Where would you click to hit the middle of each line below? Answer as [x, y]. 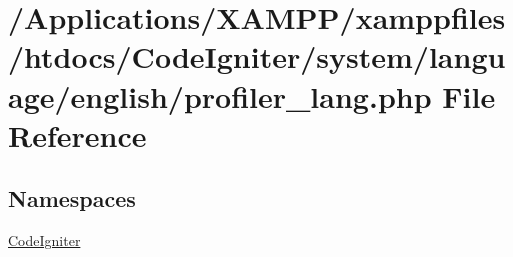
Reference [77, 134]
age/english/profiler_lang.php [220, 95]
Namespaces [72, 198]
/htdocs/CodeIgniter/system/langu [257, 56]
